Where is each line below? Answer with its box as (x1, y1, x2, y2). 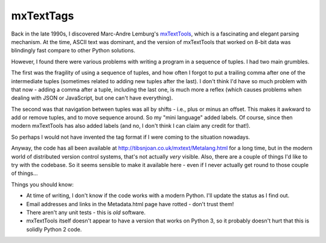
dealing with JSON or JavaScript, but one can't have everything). (11, 94, 173, 102)
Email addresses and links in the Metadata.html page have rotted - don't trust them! (26, 200, 234, 207)
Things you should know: (11, 181, 74, 188)
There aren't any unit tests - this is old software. (26, 209, 146, 216)
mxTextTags (11, 9, 74, 22)
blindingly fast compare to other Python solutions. (11, 47, 136, 54)
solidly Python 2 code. (26, 226, 82, 233)
